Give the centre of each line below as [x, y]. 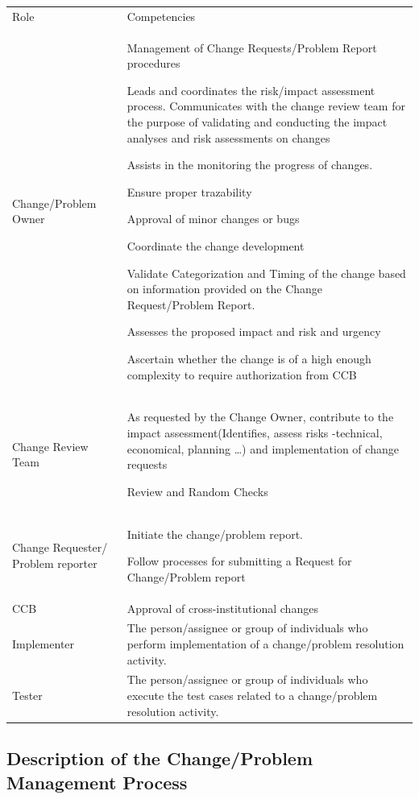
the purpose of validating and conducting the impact [257, 121]
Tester [27, 696]
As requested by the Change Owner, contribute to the [260, 417]
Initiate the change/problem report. [215, 534]
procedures [153, 63]
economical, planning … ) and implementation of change [263, 448]
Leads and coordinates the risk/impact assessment [251, 90]
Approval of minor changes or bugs [213, 219]
